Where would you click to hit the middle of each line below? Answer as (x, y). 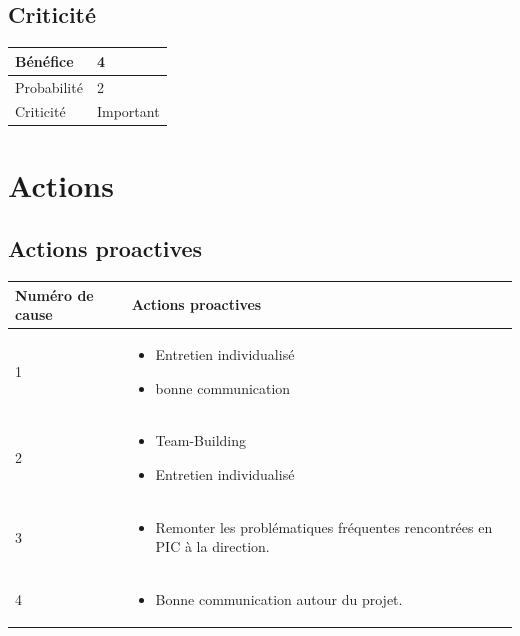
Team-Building (201, 440)
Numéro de (54, 294)
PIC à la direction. (212, 546)
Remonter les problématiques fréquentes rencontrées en (324, 526)
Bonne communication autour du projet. (279, 599)
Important (128, 111)
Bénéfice (44, 60)
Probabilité (49, 86)
